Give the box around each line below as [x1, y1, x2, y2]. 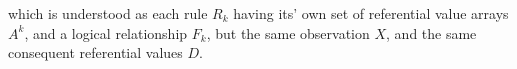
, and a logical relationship [24, 22, 188, 43]
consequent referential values [8, 42, 183, 63]
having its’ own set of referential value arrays [233, 3, 509, 23]
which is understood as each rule [8, 3, 208, 23]
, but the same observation [206, 22, 370, 43]
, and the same [386, 22, 477, 43]
